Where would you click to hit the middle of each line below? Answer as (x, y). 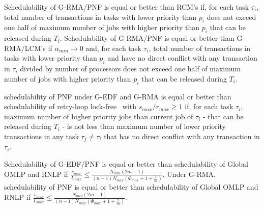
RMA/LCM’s (25, 48)
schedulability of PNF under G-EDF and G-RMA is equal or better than (118, 96)
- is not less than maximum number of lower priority (144, 126)
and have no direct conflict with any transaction (182, 58)
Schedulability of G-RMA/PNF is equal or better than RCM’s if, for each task (127, 7)
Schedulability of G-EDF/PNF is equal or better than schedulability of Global (126, 163)
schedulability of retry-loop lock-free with (70, 106)
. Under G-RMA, (189, 174)
